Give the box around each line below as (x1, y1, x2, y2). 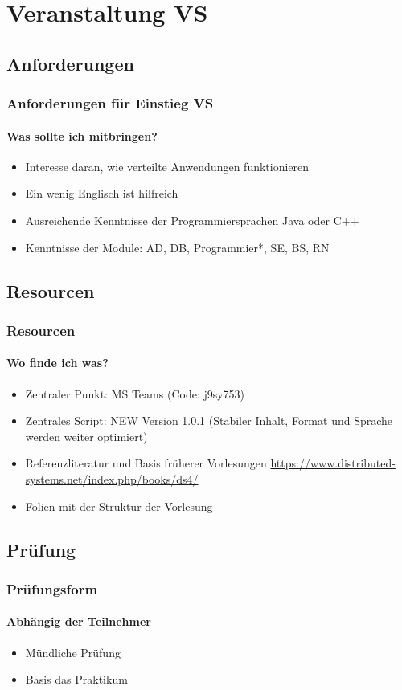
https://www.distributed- (270, 455, 396, 472)
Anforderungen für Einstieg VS (6, 93, 214, 113)
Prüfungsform (6, 578, 98, 598)
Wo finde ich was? (6, 354, 109, 371)
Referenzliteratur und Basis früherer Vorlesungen (25, 455, 267, 472)
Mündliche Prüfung (25, 643, 121, 660)
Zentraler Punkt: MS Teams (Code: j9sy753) (25, 385, 245, 402)
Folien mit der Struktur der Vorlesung (25, 497, 213, 514)
